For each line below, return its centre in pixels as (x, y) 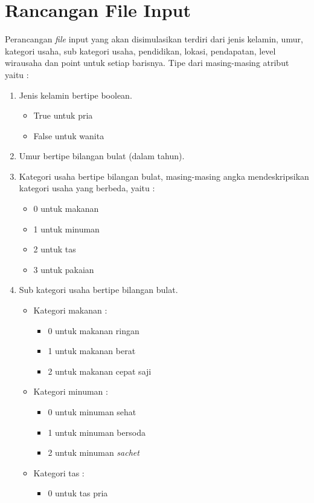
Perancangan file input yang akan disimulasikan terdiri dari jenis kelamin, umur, (154, 39)
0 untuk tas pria (78, 493)
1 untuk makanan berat (92, 351)
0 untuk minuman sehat (92, 412)
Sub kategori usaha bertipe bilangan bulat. (98, 290)
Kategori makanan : (70, 310)
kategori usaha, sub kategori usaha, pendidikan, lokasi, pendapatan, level (140, 51)
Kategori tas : (59, 472)
